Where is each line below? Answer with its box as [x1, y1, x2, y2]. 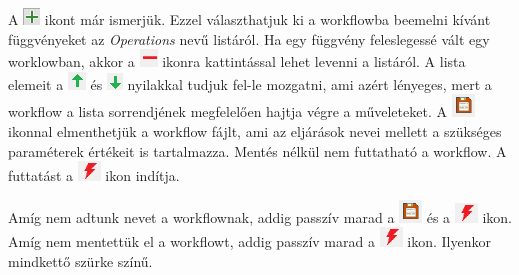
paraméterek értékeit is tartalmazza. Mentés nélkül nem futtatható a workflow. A [8, 140, 507, 161]
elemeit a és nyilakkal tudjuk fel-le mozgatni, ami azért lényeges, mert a [8, 73, 492, 94]
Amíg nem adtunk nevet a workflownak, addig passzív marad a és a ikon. [8, 206, 513, 227]
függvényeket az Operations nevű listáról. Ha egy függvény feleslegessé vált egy [8, 28, 490, 49]
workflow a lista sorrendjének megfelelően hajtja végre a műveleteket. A [8, 101, 447, 122]
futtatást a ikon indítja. [8, 165, 180, 186]
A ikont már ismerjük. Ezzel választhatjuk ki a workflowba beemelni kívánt [8, 9, 491, 29]
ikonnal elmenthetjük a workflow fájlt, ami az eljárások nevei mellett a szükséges [8, 120, 502, 141]
